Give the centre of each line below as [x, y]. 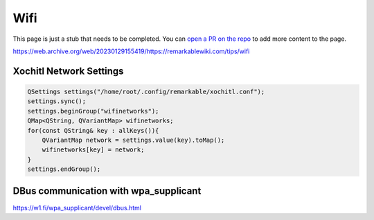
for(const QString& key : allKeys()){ [93, 130]
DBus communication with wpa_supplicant [107, 191]
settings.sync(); [57, 101]
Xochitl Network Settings [68, 71]
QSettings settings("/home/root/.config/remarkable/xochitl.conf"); [146, 91]
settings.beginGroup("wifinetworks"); [93, 111]
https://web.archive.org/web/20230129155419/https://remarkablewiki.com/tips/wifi [131, 51]
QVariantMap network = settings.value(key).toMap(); [133, 140]
